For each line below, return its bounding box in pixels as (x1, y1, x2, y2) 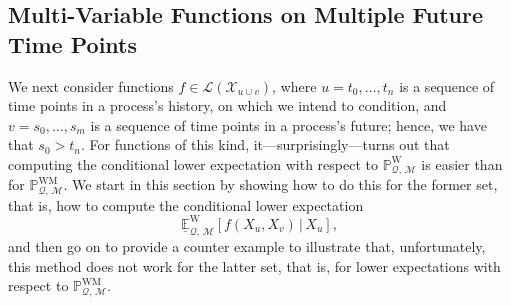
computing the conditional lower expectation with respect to (8, 153, 378, 174)
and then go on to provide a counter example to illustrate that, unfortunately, (8, 235, 486, 256)
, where (272, 75, 317, 96)
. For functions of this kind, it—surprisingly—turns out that (81, 134, 450, 155)
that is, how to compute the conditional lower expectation (8, 194, 364, 215)
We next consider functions (8, 75, 174, 96)
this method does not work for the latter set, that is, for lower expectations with (8, 255, 501, 276)
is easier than (421, 153, 503, 174)
